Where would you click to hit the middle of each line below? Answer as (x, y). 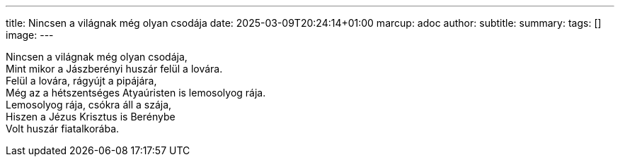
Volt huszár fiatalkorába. (63, 129)
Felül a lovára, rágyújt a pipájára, (81, 81)
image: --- (30, 35)
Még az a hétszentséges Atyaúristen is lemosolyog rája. (136, 93)
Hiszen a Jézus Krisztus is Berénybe (91, 117)
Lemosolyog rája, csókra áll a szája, (89, 105)
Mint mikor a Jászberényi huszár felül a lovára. (114, 69)
